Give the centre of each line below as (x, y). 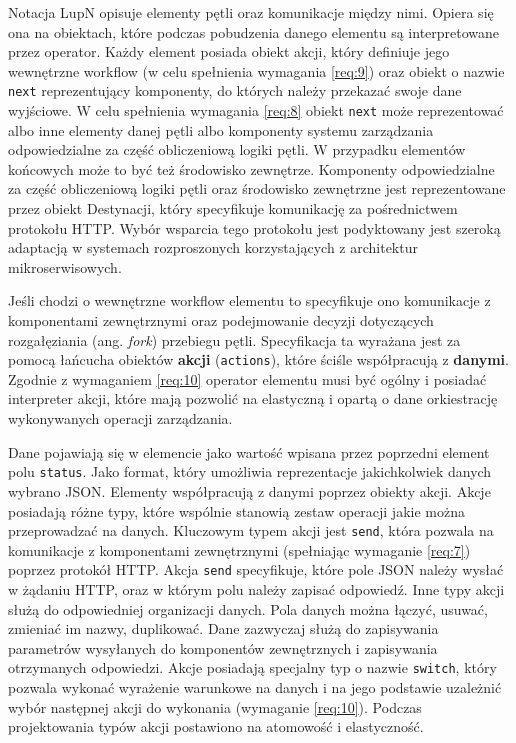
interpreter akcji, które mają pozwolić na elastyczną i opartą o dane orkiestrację (253, 398)
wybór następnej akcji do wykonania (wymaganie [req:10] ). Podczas (215, 706)
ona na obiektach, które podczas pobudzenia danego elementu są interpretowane (254, 31)
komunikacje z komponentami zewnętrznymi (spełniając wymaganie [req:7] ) (239, 549)
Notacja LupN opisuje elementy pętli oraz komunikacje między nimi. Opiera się (251, 12)
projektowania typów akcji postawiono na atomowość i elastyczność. (216, 726)
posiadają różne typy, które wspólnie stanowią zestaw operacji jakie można (236, 510)
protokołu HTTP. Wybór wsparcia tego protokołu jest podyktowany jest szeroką (254, 227)
